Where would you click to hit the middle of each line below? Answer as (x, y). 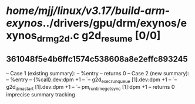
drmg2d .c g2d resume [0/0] (99, 37)
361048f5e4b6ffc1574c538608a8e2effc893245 (97, 59)
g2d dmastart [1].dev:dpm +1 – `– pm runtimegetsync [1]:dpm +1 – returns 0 (90, 88)
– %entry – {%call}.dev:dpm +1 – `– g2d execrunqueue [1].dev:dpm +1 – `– (92, 80)
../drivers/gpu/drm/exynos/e (115, 23)
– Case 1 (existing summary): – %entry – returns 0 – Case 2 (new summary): (98, 73)
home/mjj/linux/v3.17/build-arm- (88, 11)
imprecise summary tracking (41, 95)
